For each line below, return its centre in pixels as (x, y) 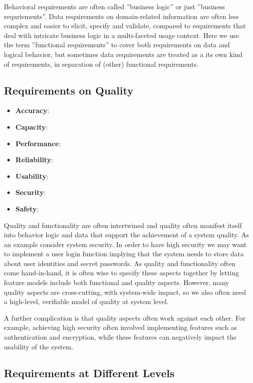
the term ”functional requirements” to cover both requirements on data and (117, 45)
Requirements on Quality (69, 90)
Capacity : (31, 126)
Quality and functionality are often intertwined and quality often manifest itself (123, 225)
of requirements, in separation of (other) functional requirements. (101, 64)
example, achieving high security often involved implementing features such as (120, 327)
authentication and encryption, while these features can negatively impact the (120, 337)
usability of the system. (39, 346)
